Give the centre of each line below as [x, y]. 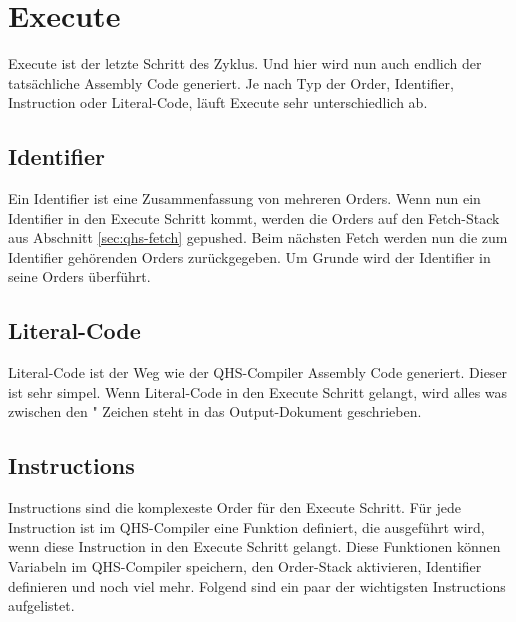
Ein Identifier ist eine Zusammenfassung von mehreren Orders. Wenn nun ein [244, 198]
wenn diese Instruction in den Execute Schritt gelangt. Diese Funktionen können [254, 546]
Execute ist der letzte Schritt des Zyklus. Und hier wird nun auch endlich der [245, 63]
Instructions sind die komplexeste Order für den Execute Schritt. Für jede [234, 507]
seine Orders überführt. [79, 276]
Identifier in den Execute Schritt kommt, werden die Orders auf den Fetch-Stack [254, 217]
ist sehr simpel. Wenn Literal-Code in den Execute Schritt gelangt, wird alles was [258, 391]
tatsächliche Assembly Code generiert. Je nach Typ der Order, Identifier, [231, 82]
